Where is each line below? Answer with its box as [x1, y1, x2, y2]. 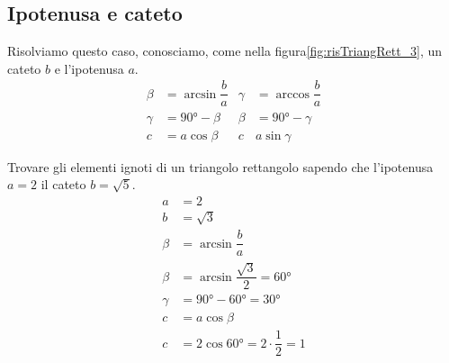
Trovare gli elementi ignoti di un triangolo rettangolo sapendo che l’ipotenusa [7, 157, 434, 176]
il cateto [40, 175, 86, 194]
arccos [275, 87, 310, 101]
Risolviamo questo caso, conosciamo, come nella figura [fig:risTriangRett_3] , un [7, 41, 443, 60]
